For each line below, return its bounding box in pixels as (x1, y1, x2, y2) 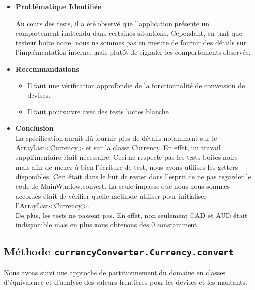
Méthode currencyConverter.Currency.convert (4, 244, 234, 259)
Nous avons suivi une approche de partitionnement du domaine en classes (4, 267, 226, 277)
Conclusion (15, 123, 54, 133)
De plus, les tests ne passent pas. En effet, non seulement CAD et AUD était (15, 210, 248, 220)
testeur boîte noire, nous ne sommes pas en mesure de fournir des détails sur (15, 37, 247, 47)
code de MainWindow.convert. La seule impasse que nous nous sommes (15, 181, 230, 191)
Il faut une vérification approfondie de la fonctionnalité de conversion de (27, 80, 245, 90)
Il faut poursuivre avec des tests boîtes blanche (27, 106, 169, 116)
